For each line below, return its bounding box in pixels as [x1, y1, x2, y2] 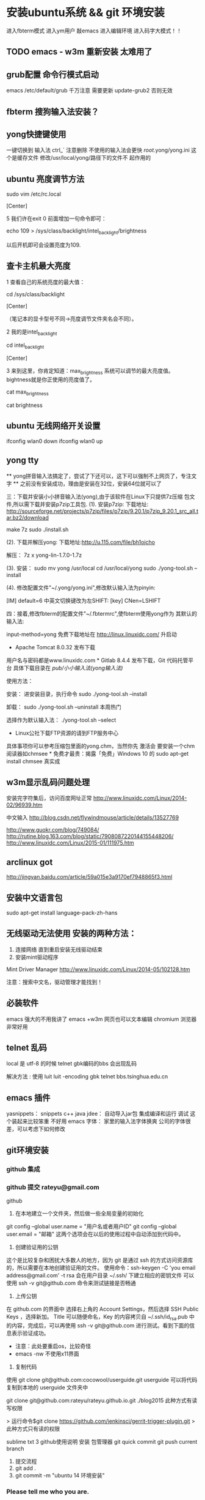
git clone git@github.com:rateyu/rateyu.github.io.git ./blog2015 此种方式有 [6, 1397, 192, 1404]
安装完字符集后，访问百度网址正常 [6, 794, 92, 802]
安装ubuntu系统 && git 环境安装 [6, 6, 165, 20]
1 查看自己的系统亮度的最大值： [6, 278, 85, 285]
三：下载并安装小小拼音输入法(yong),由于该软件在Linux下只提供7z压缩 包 [6, 493, 190, 500]
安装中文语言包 [6, 892, 63, 903]
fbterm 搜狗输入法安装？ [6, 106, 99, 117]
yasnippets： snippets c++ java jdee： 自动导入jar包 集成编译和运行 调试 [6, 1110, 189, 1118]
